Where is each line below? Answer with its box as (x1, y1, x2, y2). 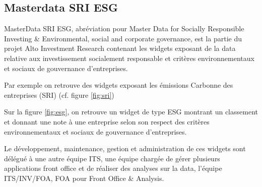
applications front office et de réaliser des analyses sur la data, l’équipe (4, 163, 222, 173)
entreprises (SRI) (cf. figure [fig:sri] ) (4, 89, 114, 100)
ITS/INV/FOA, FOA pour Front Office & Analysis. (4, 172, 164, 183)
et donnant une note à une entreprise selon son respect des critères (4, 116, 210, 127)
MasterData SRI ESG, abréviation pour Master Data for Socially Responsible (4, 23, 244, 34)
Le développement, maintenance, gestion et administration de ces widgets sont (4, 143, 246, 154)
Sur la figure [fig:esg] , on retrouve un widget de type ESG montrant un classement (4, 106, 258, 117)
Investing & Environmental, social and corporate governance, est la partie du (4, 33, 242, 43)
